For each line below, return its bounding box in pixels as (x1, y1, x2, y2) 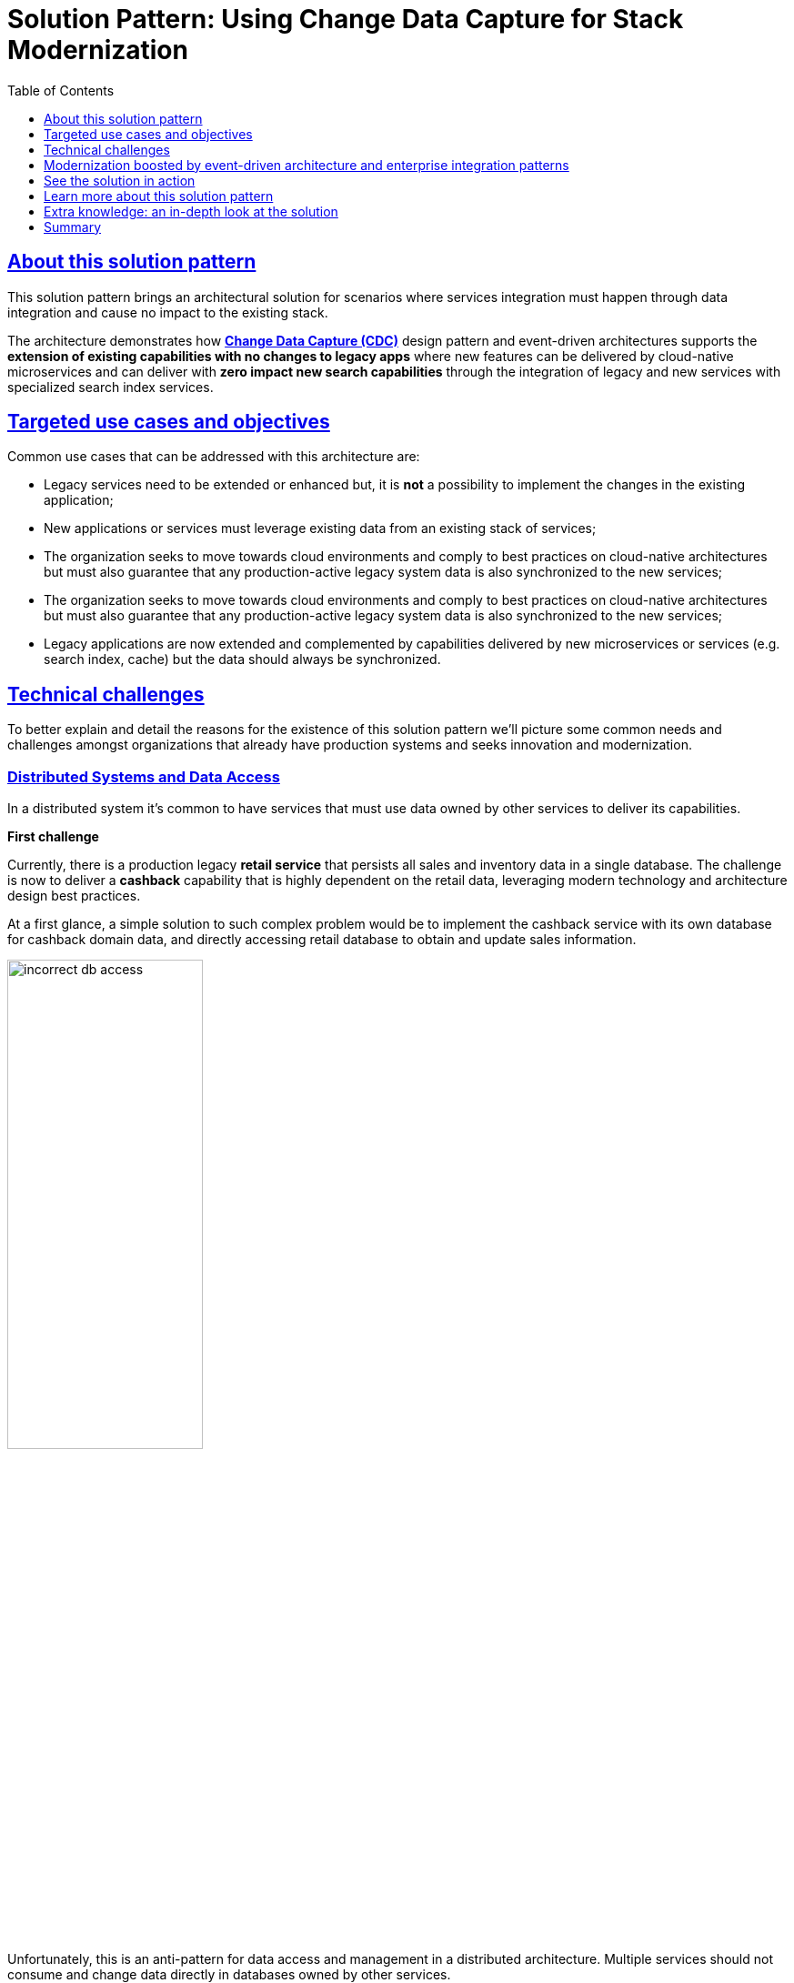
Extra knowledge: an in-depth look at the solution (44, 203, 338, 219)
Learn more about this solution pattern (44, 187, 274, 204)
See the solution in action (44, 172, 196, 188)
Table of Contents (7, 82, 115, 98)
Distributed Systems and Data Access (7, 767, 280, 786)
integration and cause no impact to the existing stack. (7, 304, 328, 320)
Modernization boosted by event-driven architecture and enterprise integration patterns (44, 156, 569, 173)
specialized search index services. (7, 378, 214, 395)
